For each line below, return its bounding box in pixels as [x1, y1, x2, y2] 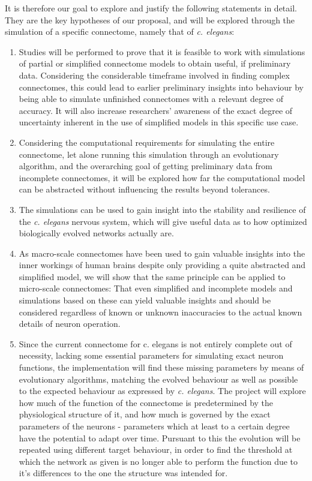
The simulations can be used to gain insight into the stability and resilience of [19, 203, 306, 215]
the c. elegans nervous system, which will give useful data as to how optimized [19, 215, 307, 227]
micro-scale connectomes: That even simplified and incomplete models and [19, 282, 293, 294]
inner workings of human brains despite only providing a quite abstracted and [19, 258, 306, 271]
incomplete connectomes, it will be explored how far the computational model [19, 171, 305, 184]
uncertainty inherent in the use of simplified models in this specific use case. [19, 116, 299, 128]
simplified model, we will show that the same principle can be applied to [19, 270, 286, 282]
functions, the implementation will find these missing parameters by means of [19, 361, 304, 374]
